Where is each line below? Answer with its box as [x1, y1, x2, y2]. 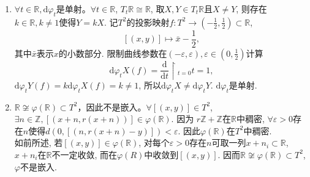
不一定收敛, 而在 [51, 148, 118, 161]
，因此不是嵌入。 [77, 100, 146, 113]
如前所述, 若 [14, 136, 63, 149]
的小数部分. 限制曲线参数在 [58, 46, 167, 59]
